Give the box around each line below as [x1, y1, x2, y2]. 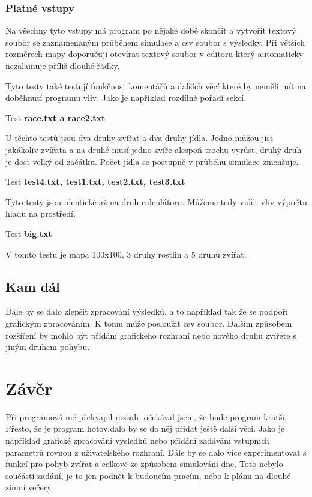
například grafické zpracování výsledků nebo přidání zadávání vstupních [5, 434, 269, 447]
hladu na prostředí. [5, 207, 76, 220]
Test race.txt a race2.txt [5, 111, 106, 124]
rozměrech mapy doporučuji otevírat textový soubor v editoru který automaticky [5, 47, 304, 60]
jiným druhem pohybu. [5, 340, 90, 353]
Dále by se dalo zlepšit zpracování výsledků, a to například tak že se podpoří [5, 305, 288, 318]
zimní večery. [5, 481, 53, 493]
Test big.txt [5, 227, 52, 239]
